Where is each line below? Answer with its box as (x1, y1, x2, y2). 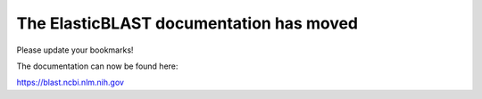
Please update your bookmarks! (16, 45, 134, 55)
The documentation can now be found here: (16, 61, 179, 71)
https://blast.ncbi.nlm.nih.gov (16, 77, 125, 88)
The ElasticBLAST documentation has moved (16, 13, 359, 33)
